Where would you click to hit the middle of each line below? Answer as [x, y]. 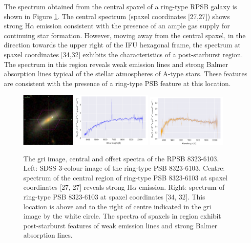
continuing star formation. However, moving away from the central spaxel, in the [125, 35]
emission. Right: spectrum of [182, 187]
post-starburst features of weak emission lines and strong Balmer [120, 225]
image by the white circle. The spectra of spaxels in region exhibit [122, 216]
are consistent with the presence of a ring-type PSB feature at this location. [117, 83]
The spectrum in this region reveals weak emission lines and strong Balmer [116, 64]
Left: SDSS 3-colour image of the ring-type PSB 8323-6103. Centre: [124, 168]
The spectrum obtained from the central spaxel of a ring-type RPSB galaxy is [121, 6]
